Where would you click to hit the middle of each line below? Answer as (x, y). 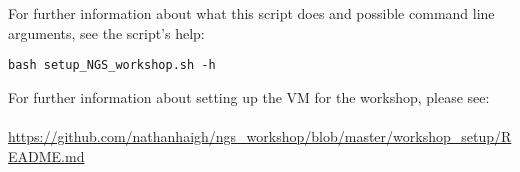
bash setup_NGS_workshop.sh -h (112, 65)
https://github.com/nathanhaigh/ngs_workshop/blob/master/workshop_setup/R (260, 136)
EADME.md (46, 155)
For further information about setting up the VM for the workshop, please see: (249, 96)
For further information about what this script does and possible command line (251, 13)
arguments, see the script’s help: (106, 32)
